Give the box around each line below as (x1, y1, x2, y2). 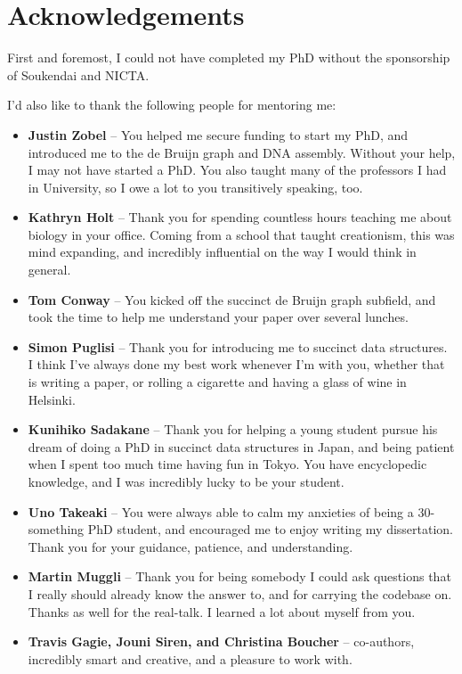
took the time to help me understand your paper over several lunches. (28, 308, 409, 326)
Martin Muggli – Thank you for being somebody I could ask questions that (28, 567, 451, 586)
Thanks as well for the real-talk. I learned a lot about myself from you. (28, 602, 416, 621)
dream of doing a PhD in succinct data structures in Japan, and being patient (28, 437, 455, 456)
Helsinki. (28, 390, 76, 408)
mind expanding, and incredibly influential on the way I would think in (28, 242, 417, 261)
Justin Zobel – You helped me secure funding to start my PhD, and (28, 125, 409, 144)
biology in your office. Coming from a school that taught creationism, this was (28, 225, 455, 243)
